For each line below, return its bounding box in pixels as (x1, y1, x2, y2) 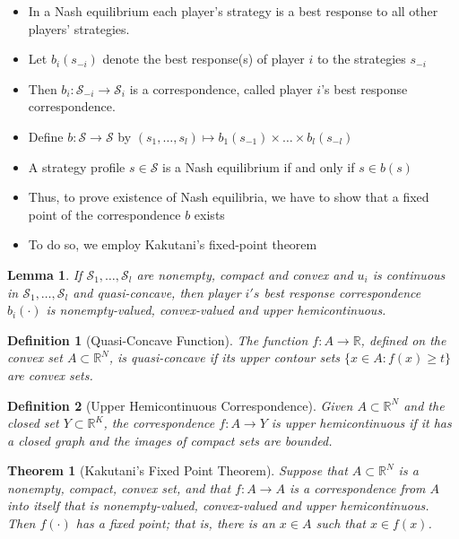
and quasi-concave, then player (73, 283, 241, 301)
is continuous (372, 265, 446, 283)
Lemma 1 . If (7, 265, 82, 283)
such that (316, 514, 366, 533)
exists (194, 204, 225, 223)
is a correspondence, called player (129, 79, 313, 98)
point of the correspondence (28, 204, 181, 223)
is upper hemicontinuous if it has (271, 413, 452, 432)
